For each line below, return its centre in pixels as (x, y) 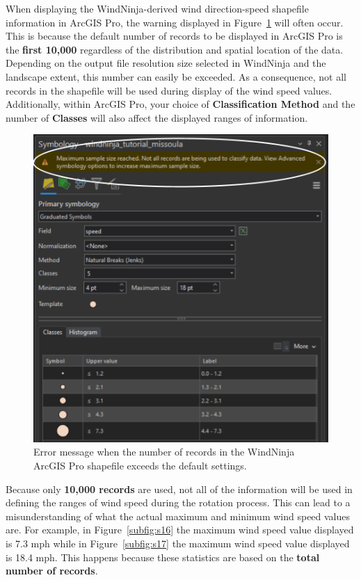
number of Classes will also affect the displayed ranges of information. (157, 117)
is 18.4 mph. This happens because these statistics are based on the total (163, 557)
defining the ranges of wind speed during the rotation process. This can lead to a (178, 502)
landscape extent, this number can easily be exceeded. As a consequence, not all (176, 76)
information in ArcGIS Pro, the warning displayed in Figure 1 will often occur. (175, 22)
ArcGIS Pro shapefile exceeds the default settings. (140, 465)
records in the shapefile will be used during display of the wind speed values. (169, 90)
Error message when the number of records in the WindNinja (164, 452)
